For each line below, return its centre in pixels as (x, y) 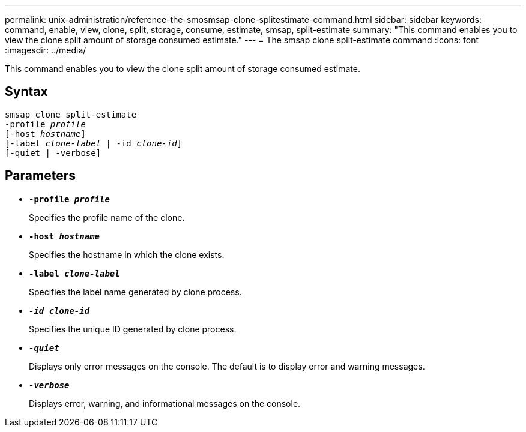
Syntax (26, 92)
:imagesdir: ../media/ (46, 50)
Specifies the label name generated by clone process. (135, 292)
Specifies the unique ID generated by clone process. (133, 329)
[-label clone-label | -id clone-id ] (94, 143)
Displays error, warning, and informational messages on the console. (165, 403)
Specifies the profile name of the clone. (107, 217)
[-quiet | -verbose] (53, 153)
